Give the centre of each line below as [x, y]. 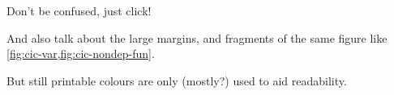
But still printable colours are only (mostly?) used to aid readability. [177, 80]
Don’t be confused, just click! [79, 10]
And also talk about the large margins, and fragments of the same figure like [197, 37]
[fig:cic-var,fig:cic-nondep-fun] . [81, 54]
